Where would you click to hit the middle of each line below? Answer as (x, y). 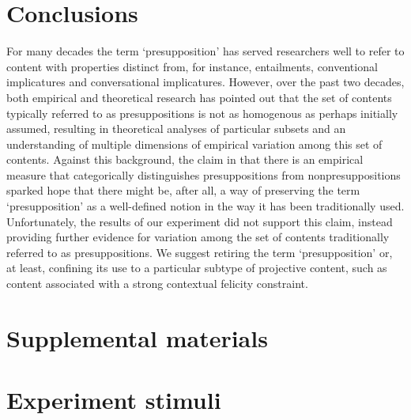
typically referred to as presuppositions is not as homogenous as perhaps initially (202, 113)
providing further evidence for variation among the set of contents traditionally (198, 237)
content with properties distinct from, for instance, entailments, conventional (192, 66)
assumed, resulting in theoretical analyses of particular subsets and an (176, 129)
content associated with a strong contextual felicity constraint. (157, 284)
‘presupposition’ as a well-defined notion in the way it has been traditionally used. (205, 206)
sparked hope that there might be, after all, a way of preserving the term (183, 190)
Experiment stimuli (114, 400)
